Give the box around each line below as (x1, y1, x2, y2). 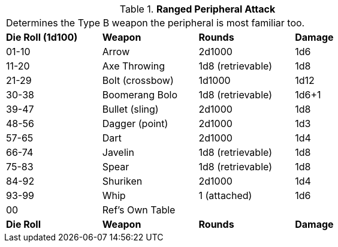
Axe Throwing (102, 60, 165, 72)
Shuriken (102, 175, 143, 187)
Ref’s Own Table (102, 204, 176, 216)
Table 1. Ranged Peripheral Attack (119, 3, 276, 15)
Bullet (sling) (102, 103, 159, 115)
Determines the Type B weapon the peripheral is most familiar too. (6, 17, 305, 29)
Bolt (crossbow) (102, 74, 174, 86)
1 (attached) (198, 189, 252, 201)
